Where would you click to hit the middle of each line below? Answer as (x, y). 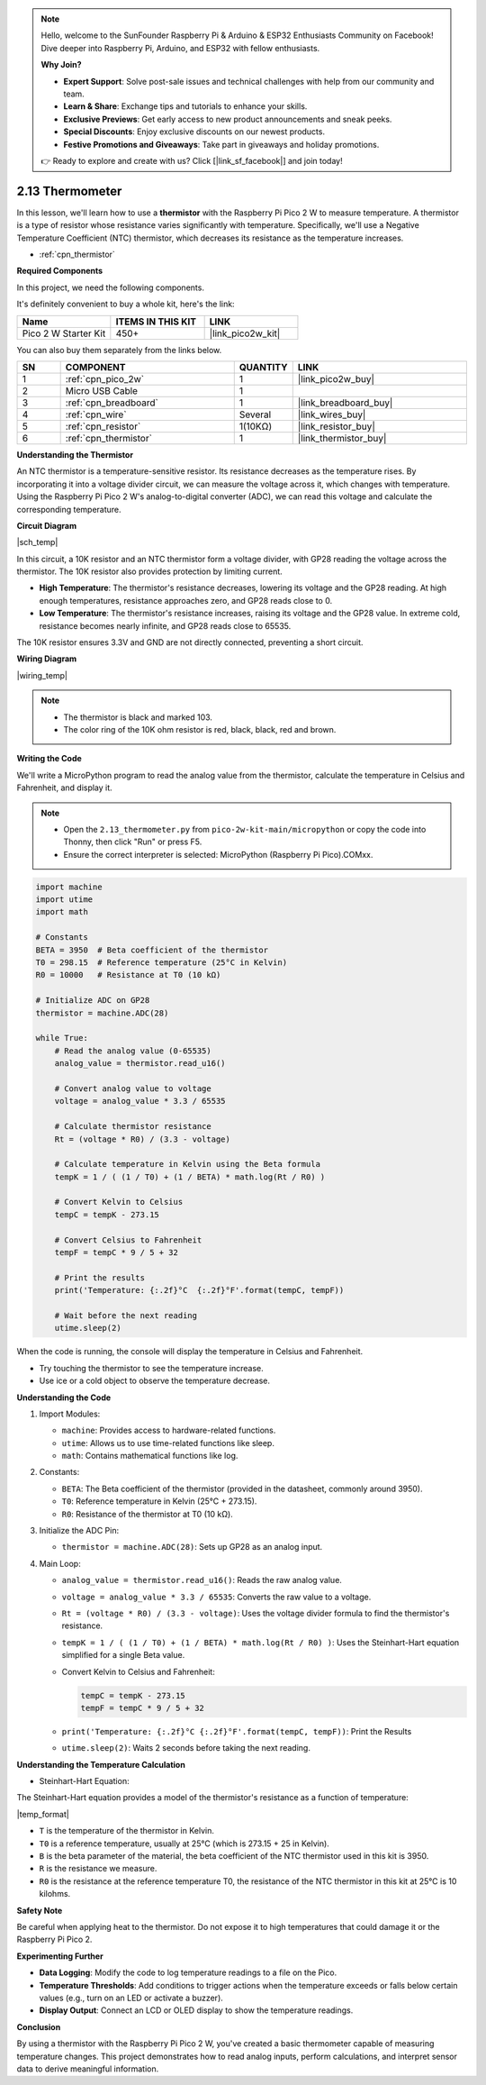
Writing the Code (49, 759)
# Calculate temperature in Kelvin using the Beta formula (188, 1164)
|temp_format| (43, 1814)
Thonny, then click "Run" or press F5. (133, 842)
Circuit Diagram (46, 525)
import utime (64, 900)
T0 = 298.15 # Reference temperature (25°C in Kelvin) (162, 963)
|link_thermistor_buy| (342, 438)
